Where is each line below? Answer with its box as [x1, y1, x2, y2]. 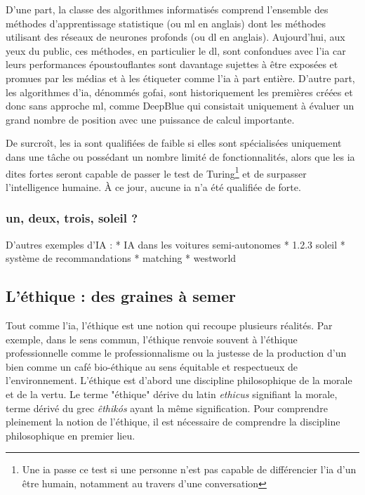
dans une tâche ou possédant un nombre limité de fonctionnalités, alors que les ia [6, 149, 355, 164]
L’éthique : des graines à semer [6, 285, 236, 307]
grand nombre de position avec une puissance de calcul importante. [6, 112, 295, 126]
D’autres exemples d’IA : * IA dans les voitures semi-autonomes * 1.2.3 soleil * [6, 237, 345, 251]
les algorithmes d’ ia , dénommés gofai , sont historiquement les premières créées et [6, 84, 353, 99]
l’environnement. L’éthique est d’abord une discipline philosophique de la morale [6, 373, 352, 388]
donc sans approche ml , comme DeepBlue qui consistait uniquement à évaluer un [6, 98, 354, 113]
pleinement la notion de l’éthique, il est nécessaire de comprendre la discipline [6, 414, 340, 429]
